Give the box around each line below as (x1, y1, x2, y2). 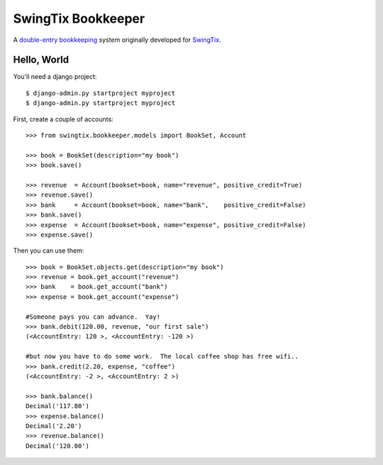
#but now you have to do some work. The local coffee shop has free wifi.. (26, 352, 299, 361)
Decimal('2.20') (26, 422, 82, 430)
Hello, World (13, 54, 70, 66)
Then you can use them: (13, 246, 84, 255)
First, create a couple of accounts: (13, 114, 113, 124)
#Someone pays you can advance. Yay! (26, 312, 161, 321)
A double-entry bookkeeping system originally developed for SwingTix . (13, 35, 221, 44)
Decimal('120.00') (26, 442, 90, 450)
